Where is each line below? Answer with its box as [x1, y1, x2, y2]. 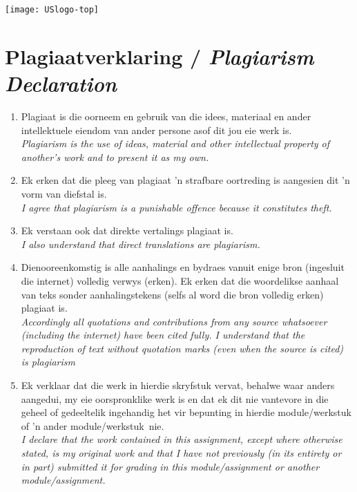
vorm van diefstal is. [21, 186, 107, 200]
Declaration [5, 69, 117, 98]
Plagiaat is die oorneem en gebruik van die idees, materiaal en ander [21, 108, 311, 123]
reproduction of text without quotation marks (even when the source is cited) [21, 341, 344, 355]
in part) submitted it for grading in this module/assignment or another [21, 459, 320, 473]
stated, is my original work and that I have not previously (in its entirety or [21, 446, 342, 460]
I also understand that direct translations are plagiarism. [21, 236, 260, 251]
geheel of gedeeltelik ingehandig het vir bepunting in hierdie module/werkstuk [21, 405, 351, 419]
